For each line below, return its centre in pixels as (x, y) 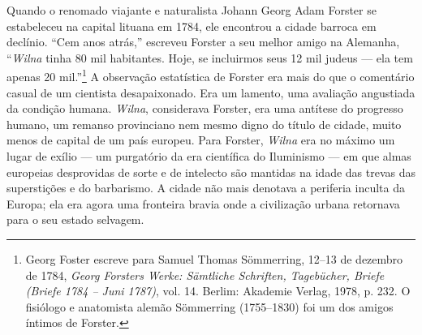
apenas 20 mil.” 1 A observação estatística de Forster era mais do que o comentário (211, 75)
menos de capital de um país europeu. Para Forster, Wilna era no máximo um (201, 140)
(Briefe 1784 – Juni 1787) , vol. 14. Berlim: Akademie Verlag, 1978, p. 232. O (218, 291)
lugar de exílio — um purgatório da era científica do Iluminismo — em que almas (209, 156)
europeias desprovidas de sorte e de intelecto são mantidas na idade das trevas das (211, 172)
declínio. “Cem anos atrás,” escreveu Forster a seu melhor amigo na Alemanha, (203, 42)
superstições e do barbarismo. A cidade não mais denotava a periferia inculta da (206, 188)
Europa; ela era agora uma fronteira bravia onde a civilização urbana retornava (203, 203)
